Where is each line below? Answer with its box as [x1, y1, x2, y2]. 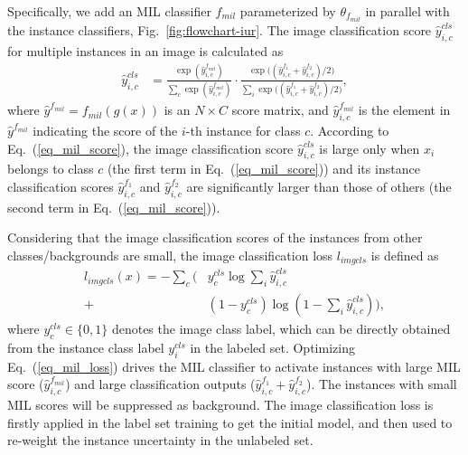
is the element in [358, 100, 451, 119]
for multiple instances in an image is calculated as [7, 41, 284, 60]
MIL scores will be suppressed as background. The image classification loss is [7, 394, 434, 413]
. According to [310, 120, 389, 139]
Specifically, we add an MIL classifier [7, 2, 211, 20]
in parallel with [365, 2, 450, 20]
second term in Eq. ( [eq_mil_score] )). [7, 197, 220, 216]
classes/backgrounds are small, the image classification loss [7, 245, 333, 264]
